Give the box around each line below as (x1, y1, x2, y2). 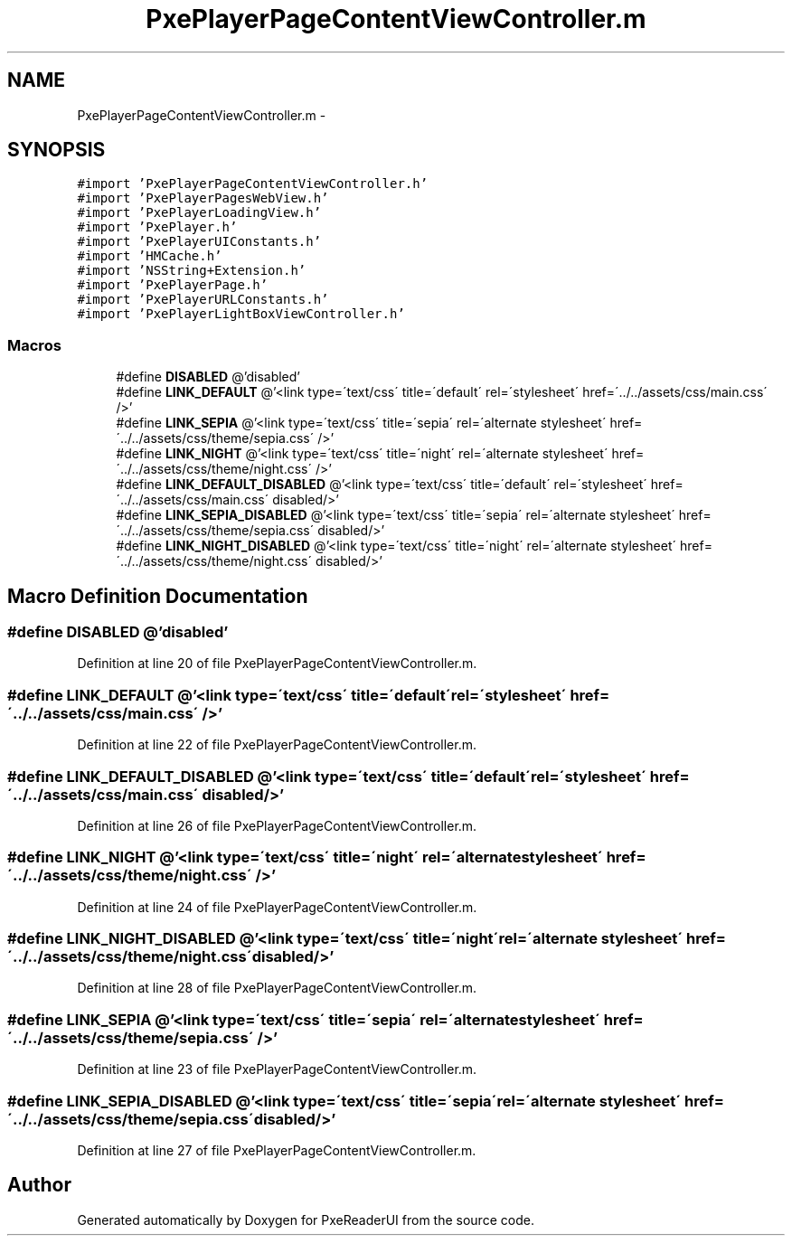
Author (7, 1173, 71, 1197)
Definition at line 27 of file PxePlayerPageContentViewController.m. (77, 1142, 476, 1158)
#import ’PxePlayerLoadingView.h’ (77, 205, 322, 221)
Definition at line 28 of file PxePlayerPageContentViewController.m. (77, 980, 477, 996)
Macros (7, 335, 61, 354)
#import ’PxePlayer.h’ (77, 220, 238, 235)
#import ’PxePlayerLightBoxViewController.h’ (77, 306, 405, 322)
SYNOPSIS (7, 138, 106, 162)
